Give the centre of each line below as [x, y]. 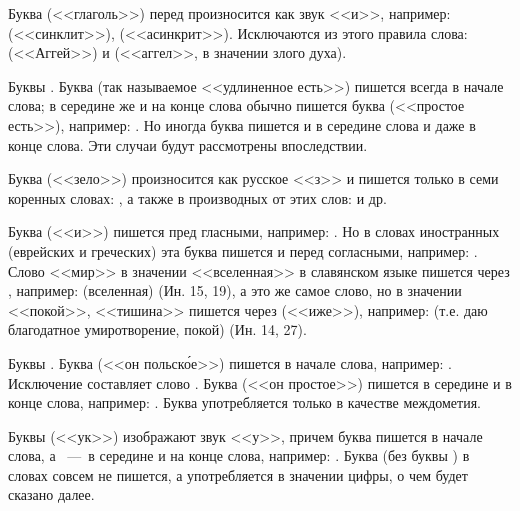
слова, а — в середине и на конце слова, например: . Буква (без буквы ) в [239, 455]
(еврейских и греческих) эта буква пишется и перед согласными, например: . [243, 250]
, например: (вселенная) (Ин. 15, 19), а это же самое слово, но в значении [235, 290]
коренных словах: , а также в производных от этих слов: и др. [197, 197]
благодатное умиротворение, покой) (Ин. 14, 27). [157, 329]
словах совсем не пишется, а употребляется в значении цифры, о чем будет [238, 474]
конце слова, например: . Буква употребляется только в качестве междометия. [245, 402]
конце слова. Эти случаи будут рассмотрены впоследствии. [188, 144]
